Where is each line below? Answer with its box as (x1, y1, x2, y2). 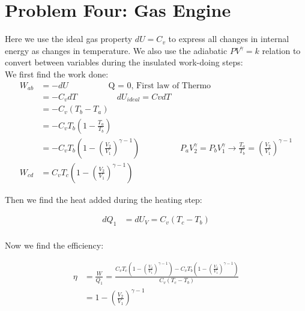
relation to (262, 44, 301, 56)
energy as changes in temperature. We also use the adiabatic (5, 44, 228, 56)
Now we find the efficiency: (5, 239, 104, 252)
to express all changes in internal (168, 32, 289, 45)
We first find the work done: (5, 67, 109, 80)
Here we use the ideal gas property (5, 32, 133, 45)
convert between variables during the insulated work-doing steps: (5, 56, 243, 68)
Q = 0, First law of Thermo (108, 81, 211, 90)
